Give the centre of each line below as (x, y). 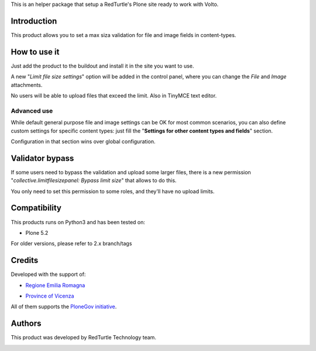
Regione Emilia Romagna (55, 285)
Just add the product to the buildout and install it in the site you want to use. (102, 66)
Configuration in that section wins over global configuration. (83, 141)
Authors (26, 324)
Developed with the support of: (48, 274)
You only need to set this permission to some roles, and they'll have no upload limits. (113, 191)
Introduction (34, 21)
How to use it (35, 52)
